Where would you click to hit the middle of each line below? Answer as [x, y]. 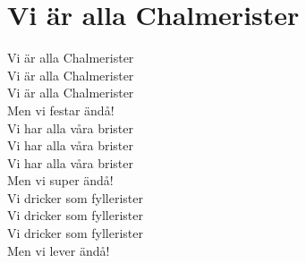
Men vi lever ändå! [59, 250]
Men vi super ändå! [60, 180]
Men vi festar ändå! [61, 110]
